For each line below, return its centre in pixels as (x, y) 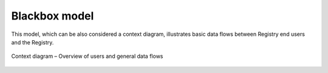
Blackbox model (53, 16)
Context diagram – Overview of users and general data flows (87, 56)
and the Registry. (32, 42)
